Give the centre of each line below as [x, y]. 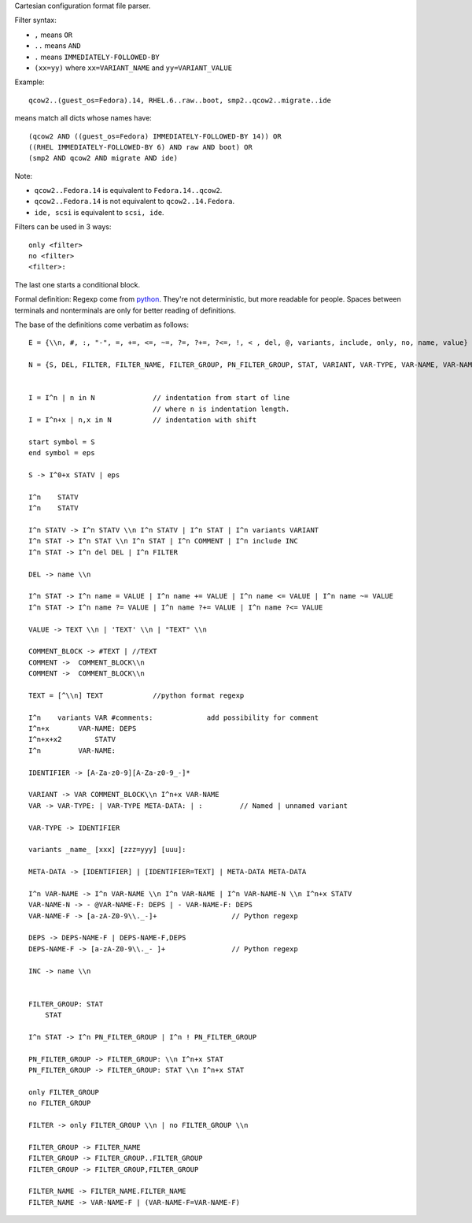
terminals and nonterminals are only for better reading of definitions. [125, 310]
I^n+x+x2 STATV [72, 739]
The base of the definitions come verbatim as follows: [101, 324]
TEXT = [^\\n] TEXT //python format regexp [136, 695]
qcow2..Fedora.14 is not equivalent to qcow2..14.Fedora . [135, 202]
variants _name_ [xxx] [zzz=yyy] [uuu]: [107, 850]
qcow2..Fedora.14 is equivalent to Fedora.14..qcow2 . [128, 191]
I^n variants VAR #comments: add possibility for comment [174, 717]
